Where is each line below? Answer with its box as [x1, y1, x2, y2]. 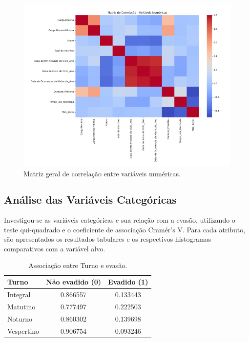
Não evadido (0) [46, 277, 102, 287]
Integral [7, 289, 31, 300]
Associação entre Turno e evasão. [28, 260, 127, 270]
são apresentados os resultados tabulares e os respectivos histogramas [4, 234, 211, 244]
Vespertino [7, 325, 40, 336]
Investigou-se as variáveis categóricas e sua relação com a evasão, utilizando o [4, 215, 235, 225]
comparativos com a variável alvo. [4, 244, 105, 254]
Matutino [7, 301, 36, 311]
